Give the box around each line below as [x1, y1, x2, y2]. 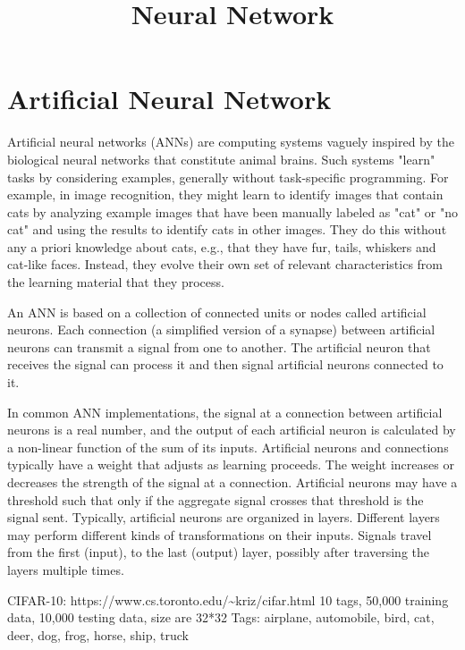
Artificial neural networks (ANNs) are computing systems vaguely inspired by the [7, 132, 454, 151]
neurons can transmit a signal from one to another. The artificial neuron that [7, 337, 431, 356]
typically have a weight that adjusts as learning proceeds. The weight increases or [7, 455, 454, 474]
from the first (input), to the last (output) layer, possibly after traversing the [7, 543, 429, 561]
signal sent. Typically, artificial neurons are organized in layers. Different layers [7, 508, 440, 527]
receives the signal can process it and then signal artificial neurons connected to [7, 355, 444, 374]
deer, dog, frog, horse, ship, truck [7, 625, 189, 644]
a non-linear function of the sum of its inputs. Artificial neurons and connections [7, 437, 449, 456]
